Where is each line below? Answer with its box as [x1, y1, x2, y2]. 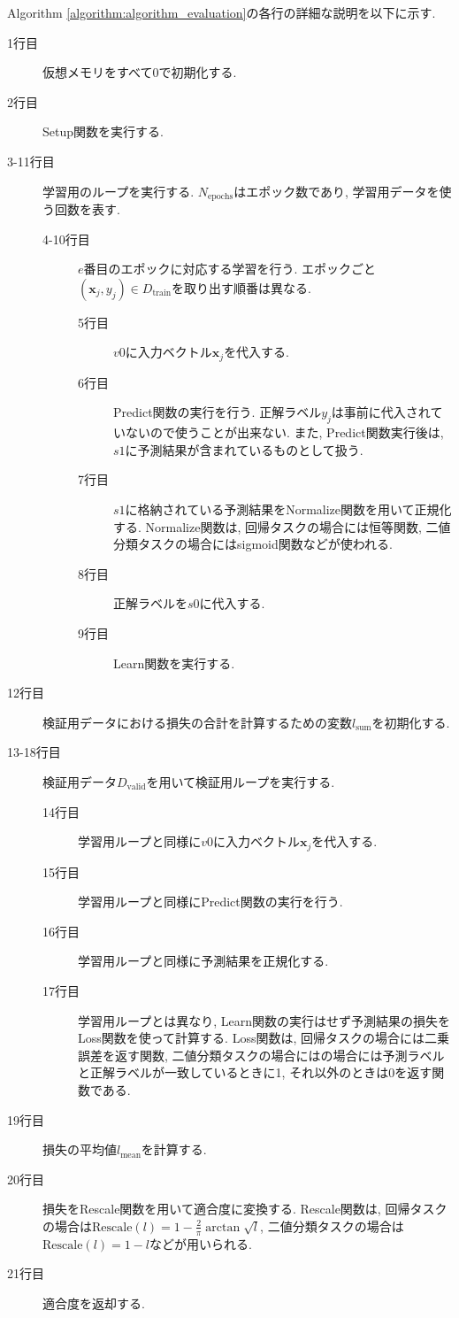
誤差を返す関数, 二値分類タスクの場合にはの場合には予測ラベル [78, 1045, 445, 1064]
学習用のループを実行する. [42, 181, 195, 200]
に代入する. [199, 594, 265, 613]
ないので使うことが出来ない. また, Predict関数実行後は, [125, 423, 444, 442]
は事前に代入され [331, 403, 431, 421]
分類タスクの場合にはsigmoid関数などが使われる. [113, 535, 393, 553]
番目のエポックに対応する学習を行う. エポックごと [83, 259, 377, 278]
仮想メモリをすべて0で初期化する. [42, 63, 237, 81]
